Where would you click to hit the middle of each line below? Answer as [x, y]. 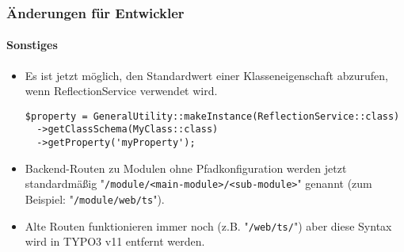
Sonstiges [32, 45]
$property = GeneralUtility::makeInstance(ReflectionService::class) [212, 116]
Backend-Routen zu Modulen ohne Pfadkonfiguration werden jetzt [186, 168]
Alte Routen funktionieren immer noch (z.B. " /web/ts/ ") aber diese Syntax [208, 225]
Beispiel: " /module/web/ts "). [95, 199]
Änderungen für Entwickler [95, 12]
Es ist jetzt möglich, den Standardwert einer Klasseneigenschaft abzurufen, [206, 75]
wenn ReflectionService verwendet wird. [121, 91]
